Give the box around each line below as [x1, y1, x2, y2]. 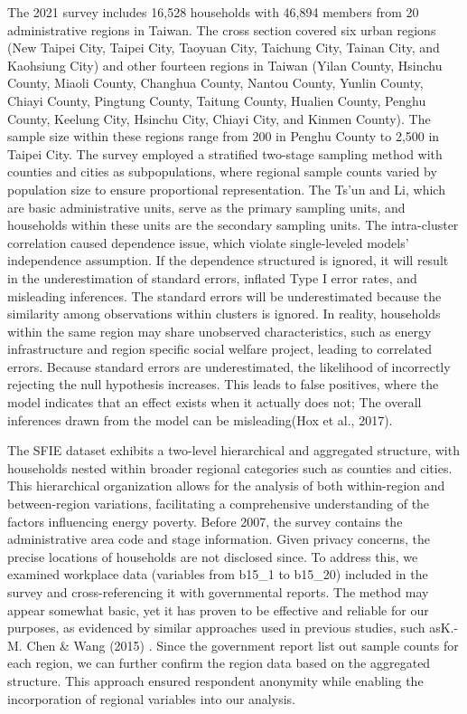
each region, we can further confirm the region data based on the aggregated [7, 653, 431, 672]
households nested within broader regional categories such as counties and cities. [7, 458, 453, 477]
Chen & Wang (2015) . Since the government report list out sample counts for [26, 635, 459, 654]
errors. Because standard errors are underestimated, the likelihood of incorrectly [7, 357, 451, 376]
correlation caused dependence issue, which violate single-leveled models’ [7, 233, 409, 252]
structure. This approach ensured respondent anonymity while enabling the [7, 671, 424, 690]
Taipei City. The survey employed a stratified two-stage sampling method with [7, 144, 443, 163]
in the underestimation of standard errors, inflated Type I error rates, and [7, 268, 417, 287]
